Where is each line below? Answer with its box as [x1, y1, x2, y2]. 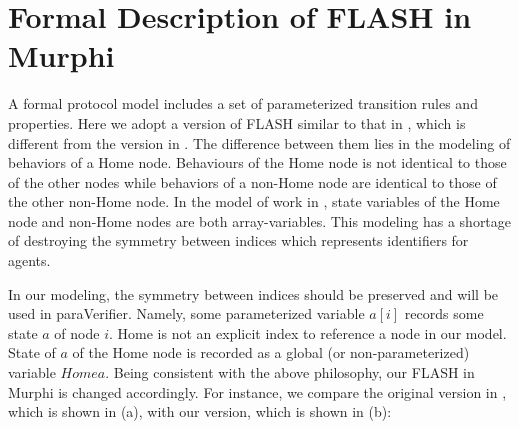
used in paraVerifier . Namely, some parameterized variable [8, 303, 365, 324]
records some [404, 303, 484, 324]
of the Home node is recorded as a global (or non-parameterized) [72, 342, 470, 363]
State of [8, 342, 56, 363]
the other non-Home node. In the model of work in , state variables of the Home [8, 191, 500, 212]
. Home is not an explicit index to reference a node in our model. [109, 322, 507, 343]
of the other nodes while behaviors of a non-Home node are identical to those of [8, 171, 497, 192]
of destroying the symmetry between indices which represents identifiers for [8, 230, 469, 251]
